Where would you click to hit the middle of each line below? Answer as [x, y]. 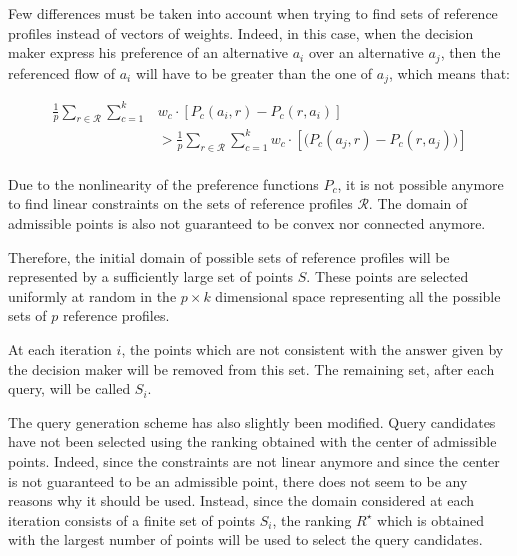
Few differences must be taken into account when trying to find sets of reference [253, 13]
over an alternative [366, 52]
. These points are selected [387, 276]
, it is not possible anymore [420, 183]
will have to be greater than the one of [254, 72]
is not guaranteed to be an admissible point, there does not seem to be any [238, 480]
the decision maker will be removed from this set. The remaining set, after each [251, 368]
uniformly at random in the [92, 295]
